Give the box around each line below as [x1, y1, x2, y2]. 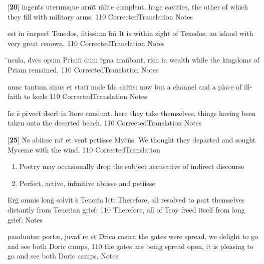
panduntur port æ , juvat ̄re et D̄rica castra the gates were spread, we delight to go [8, 231, 258, 241]
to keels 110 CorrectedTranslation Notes [24, 91, 147, 101]
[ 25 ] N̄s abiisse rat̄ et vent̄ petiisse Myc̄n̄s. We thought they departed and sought [8, 134, 256, 144]
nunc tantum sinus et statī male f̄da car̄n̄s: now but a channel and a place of [8, 81, 242, 91]
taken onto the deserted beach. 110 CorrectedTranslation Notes [8, 117, 202, 128]
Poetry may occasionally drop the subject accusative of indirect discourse [19, 161, 244, 171]
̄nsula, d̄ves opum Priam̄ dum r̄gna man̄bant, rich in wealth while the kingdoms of [8, 54, 259, 65]
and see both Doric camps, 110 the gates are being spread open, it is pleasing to [8, 240, 253, 251]
